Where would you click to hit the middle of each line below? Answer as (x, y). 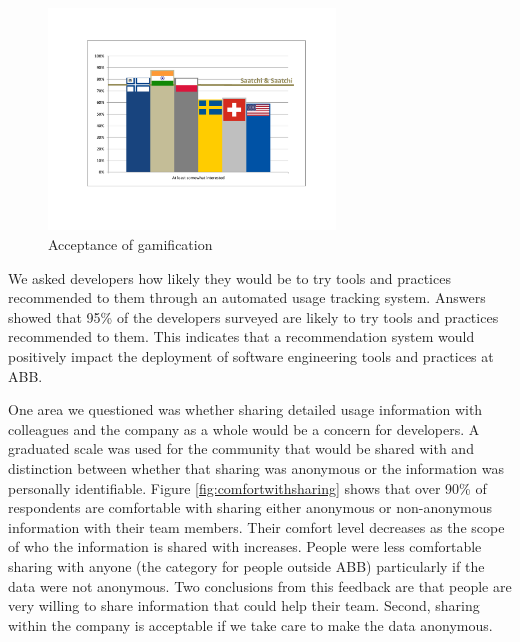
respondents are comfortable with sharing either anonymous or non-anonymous (250, 507)
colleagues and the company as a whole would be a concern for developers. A (244, 428)
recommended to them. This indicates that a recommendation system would (241, 336)
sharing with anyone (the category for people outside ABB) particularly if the (246, 565)
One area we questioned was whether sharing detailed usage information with (245, 409)
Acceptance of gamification (130, 244)
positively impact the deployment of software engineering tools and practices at (251, 356)
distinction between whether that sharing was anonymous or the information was (256, 468)
